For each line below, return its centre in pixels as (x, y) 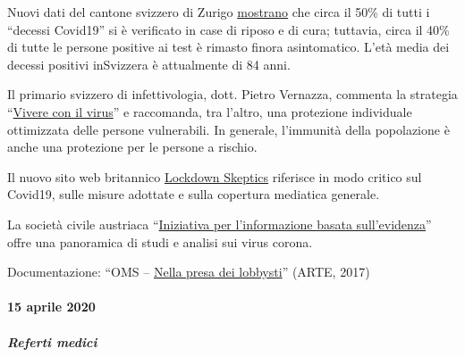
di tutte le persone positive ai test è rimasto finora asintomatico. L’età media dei (228, 47)
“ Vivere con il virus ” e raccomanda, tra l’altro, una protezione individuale (210, 111)
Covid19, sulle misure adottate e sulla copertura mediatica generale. (194, 194)
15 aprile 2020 (51, 307)
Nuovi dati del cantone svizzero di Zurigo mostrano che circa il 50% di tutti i (219, 12)
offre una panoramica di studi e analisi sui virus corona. (160, 241)
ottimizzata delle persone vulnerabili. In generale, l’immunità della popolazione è (228, 129)
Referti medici (52, 341)
